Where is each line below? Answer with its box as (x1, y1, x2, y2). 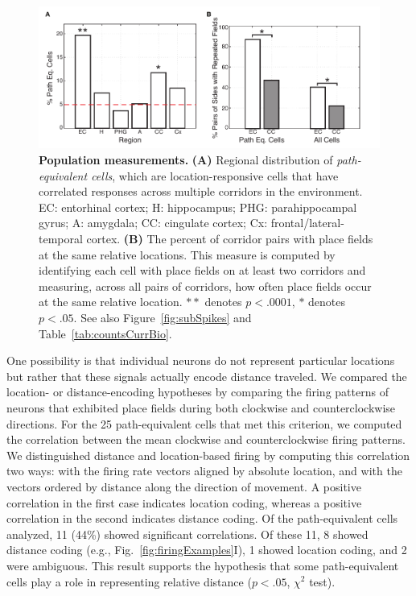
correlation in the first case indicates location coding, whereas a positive (6, 494, 362, 511)
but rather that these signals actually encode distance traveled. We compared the (6, 367, 407, 384)
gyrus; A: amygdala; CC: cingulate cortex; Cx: (39, 214, 268, 231)
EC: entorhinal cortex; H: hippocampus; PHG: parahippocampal (39, 198, 357, 215)
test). (309, 573, 336, 590)
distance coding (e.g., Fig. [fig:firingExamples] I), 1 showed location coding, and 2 (6, 541, 407, 558)
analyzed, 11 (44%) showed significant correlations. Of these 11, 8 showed (6, 525, 369, 542)
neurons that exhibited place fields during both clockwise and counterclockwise (6, 399, 396, 416)
